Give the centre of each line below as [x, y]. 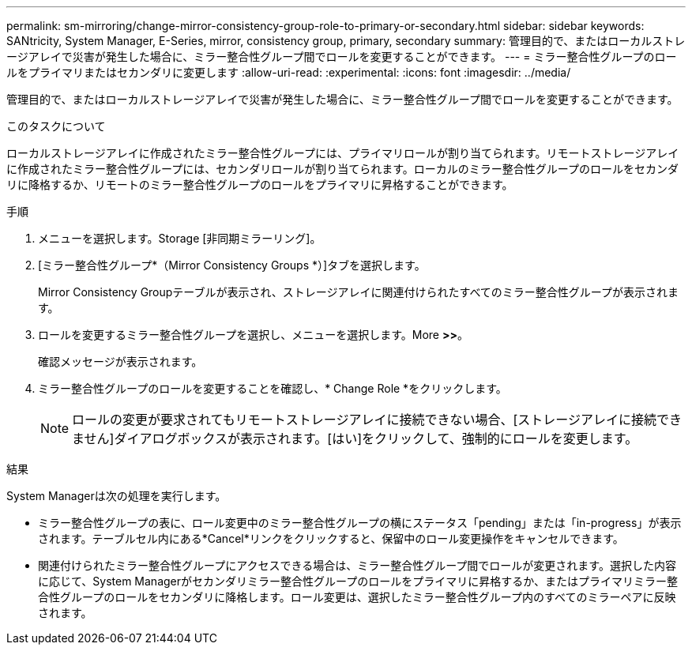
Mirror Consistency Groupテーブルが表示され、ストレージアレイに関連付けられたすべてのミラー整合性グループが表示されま [359, 292]
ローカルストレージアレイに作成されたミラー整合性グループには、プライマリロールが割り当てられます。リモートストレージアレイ [343, 153]
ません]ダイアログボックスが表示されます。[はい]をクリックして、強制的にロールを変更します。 [355, 438]
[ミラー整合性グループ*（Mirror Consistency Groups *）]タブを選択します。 [232, 265]
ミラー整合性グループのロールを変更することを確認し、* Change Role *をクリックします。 [273, 388]
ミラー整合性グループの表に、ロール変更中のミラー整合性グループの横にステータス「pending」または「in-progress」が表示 [360, 523]
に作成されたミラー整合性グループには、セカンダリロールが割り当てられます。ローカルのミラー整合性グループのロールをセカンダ [342, 169]
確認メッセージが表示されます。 [120, 361]
